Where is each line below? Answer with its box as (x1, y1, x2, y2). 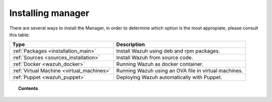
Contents (18, 85, 38, 91)
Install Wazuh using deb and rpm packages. (116, 47, 220, 54)
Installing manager (9, 7, 90, 18)
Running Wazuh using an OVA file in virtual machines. (116, 67, 243, 74)
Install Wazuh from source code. (116, 54, 193, 61)
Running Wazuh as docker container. (116, 60, 203, 67)
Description (116, 41, 146, 48)
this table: (9, 31, 30, 37)
